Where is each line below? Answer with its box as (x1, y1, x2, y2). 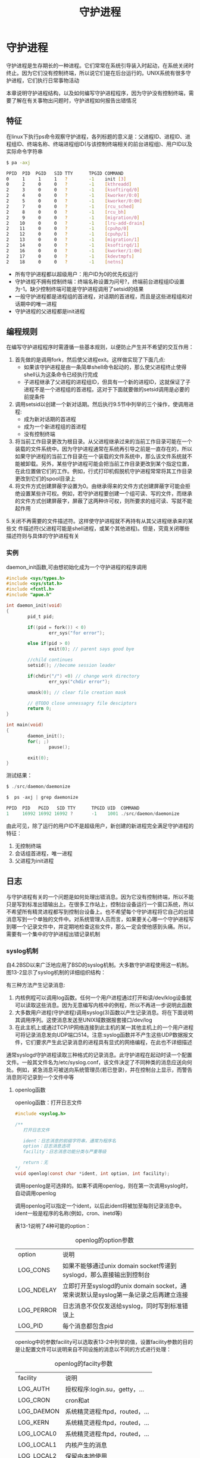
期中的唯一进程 (20, 300, 57, 307)
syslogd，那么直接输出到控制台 (62, 1271, 151, 1279)
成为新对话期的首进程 (23, 416, 76, 423)
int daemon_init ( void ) (6, 603, 62, 609)
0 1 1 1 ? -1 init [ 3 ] (6, 176, 127, 182)
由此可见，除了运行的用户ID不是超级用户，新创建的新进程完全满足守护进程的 (6, 822, 194, 829)
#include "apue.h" (6, 592, 52, 598)
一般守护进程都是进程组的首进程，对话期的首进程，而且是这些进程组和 (14, 293, 187, 300)
